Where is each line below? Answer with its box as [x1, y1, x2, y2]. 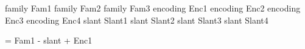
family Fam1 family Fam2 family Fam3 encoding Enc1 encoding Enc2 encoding [5, 2, 301, 14]
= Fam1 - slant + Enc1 [5, 34, 93, 47]
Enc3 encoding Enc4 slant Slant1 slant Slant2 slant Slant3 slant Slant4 [5, 13, 268, 26]
